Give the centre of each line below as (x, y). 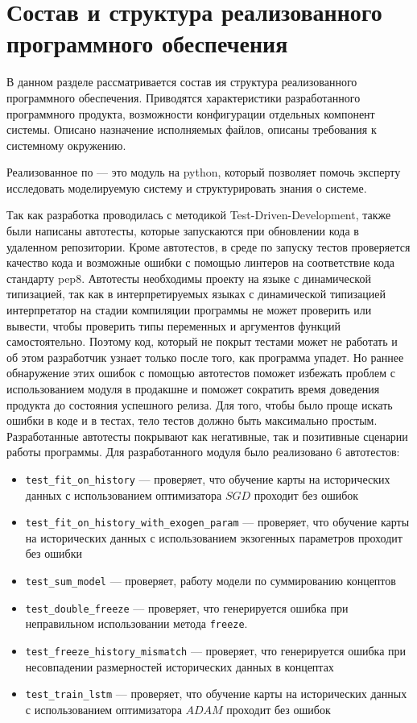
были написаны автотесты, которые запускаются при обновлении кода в (183, 231)
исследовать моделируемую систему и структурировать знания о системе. (187, 187)
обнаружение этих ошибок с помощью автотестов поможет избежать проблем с (201, 373)
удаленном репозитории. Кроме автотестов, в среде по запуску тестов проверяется (208, 246)
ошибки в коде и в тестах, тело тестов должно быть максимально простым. (192, 420)
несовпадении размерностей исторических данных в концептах (180, 666)
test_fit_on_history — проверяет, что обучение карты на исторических (208, 478)
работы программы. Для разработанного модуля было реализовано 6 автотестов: (203, 452)
